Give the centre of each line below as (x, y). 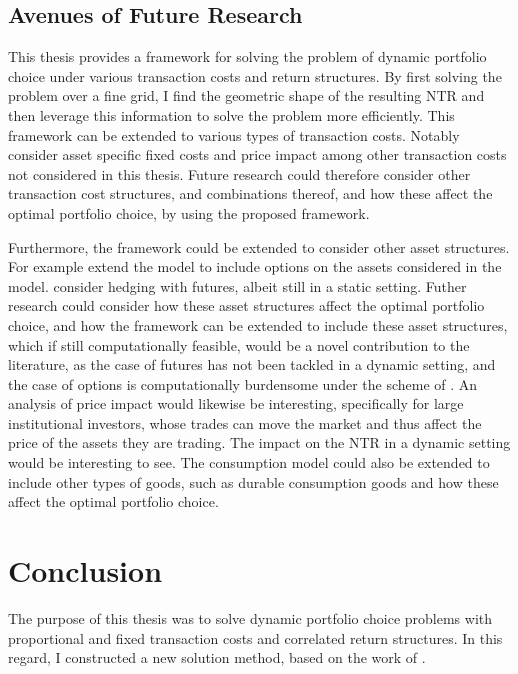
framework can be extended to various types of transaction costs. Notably (234, 134)
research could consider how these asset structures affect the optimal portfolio (246, 305)
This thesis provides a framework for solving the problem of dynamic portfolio (247, 56)
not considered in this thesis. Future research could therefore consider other (239, 173)
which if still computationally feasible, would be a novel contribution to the (239, 344)
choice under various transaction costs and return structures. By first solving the (255, 75)
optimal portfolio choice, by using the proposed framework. (189, 212)
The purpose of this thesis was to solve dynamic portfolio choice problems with (250, 617)
